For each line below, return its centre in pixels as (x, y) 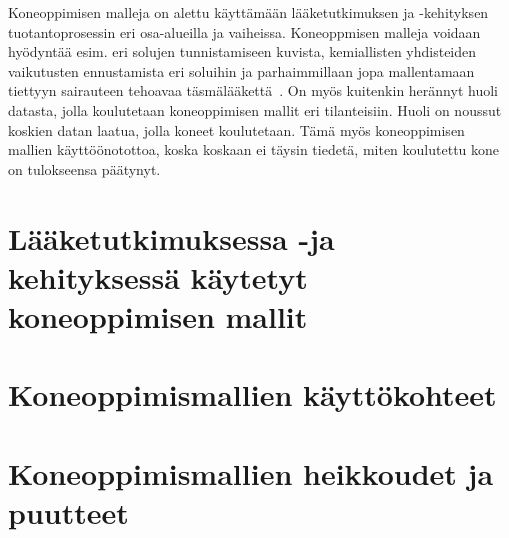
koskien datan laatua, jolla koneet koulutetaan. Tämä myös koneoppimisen (236, 129)
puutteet (68, 511)
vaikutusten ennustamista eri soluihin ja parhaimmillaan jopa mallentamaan (241, 70)
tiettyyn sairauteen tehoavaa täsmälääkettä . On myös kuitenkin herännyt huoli (253, 90)
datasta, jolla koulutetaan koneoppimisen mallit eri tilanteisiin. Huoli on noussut (255, 109)
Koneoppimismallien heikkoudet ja (251, 472)
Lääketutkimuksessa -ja (171, 237)
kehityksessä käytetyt (158, 276)
